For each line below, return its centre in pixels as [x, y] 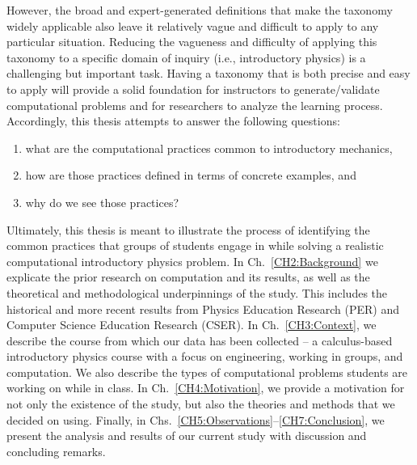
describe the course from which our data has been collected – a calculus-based [200, 340]
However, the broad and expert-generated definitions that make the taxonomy [200, 10]
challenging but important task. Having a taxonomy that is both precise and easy [208, 73]
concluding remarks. [56, 451]
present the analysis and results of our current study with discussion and [187, 435]
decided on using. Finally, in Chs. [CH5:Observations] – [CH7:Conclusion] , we [196, 419]
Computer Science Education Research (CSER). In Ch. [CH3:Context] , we [192, 325]
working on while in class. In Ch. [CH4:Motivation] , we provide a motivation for [206, 388]
